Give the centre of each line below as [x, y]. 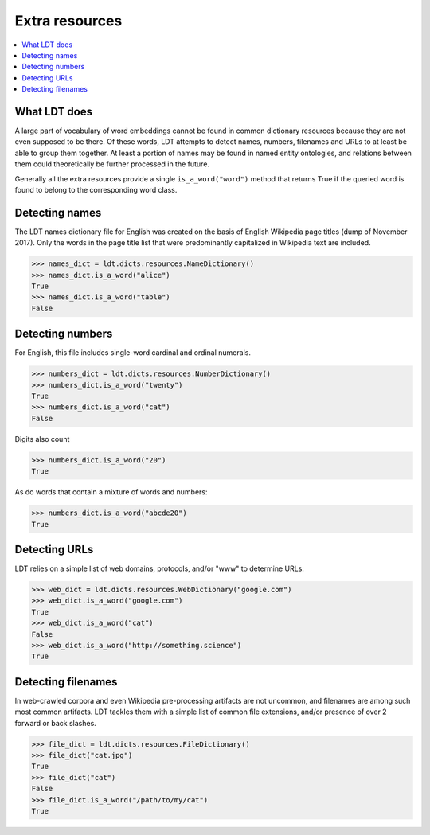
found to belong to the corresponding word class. [96, 189]
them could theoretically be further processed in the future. [112, 164]
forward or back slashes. [56, 723]
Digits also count [42, 439]
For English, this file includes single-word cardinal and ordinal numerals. [133, 353]
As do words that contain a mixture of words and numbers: [111, 492]
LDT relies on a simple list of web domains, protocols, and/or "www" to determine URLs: [159, 568]
